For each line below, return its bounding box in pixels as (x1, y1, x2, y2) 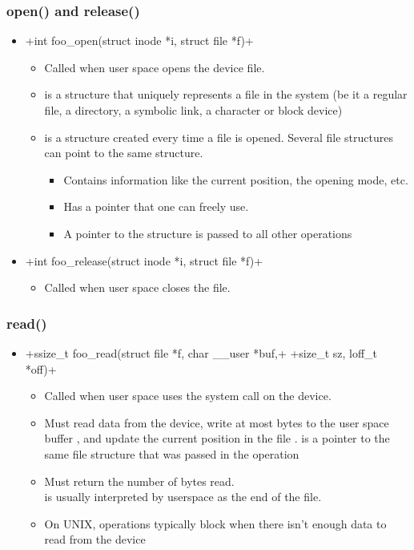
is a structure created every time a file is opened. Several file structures (44, 128, 393, 145)
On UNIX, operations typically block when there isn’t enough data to (44, 515, 387, 532)
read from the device (44, 531, 146, 548)
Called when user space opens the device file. (44, 59, 265, 75)
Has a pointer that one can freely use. (63, 198, 249, 215)
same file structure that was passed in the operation (44, 445, 299, 462)
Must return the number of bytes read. (44, 472, 235, 489)
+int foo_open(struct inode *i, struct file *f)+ (25, 32, 254, 49)
